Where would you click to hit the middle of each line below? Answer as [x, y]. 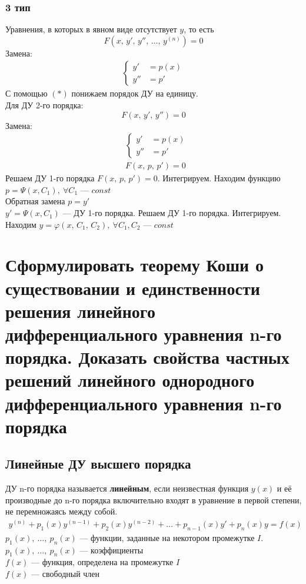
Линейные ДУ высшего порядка [98, 464]
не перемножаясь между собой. [61, 511]
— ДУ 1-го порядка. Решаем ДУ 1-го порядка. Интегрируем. [172, 213]
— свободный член [66, 573]
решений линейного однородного [130, 380]
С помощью [26, 93]
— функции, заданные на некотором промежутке [167, 537]
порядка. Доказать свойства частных [147, 357]
